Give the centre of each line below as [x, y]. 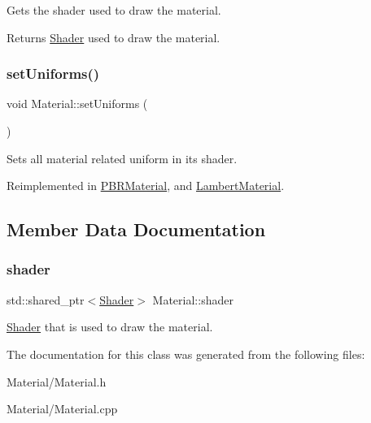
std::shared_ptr [46, 299]
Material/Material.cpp [62, 409]
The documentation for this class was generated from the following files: [186, 354]
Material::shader [193, 299]
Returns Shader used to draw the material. [113, 37]
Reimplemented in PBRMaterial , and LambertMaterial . [146, 186]
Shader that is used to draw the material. [110, 327]
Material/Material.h [57, 381]
